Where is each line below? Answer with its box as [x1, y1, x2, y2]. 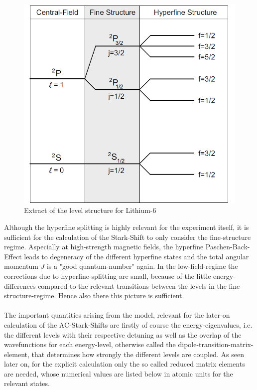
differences [4, 280, 36, 291]
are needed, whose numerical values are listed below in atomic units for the [4, 368, 233, 379]
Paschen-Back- [205, 241, 250, 252]
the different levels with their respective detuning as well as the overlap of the [4, 329, 242, 340]
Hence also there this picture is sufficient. [58, 290, 184, 301]
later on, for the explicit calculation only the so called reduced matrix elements [4, 359, 245, 369]
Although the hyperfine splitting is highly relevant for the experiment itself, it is [4, 221, 249, 232]
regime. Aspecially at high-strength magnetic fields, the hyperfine [4, 241, 204, 252]
